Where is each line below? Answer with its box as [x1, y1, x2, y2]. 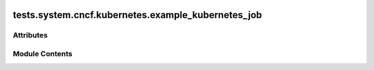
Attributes [12, 30, 48, 40]
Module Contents [12, 49, 73, 58]
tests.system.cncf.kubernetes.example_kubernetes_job [12, 9, 262, 21]
